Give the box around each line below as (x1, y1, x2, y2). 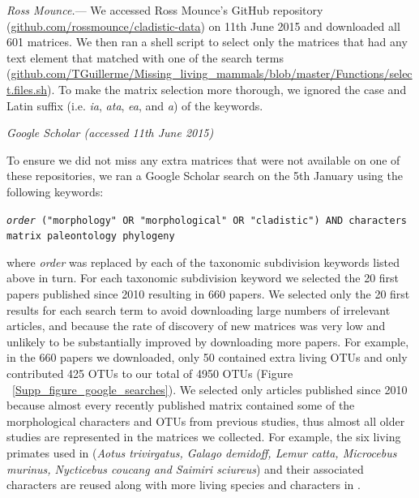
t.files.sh (6, 80, 47, 97)
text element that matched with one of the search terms (6, 49, 284, 66)
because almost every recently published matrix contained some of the (6, 397, 355, 414)
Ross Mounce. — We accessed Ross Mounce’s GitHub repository (6, 2, 323, 18)
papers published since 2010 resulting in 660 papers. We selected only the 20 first (6, 285, 410, 303)
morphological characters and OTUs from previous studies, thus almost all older (6, 412, 405, 429)
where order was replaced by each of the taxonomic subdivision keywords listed (6, 253, 400, 270)
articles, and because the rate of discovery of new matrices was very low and (6, 317, 386, 334)
